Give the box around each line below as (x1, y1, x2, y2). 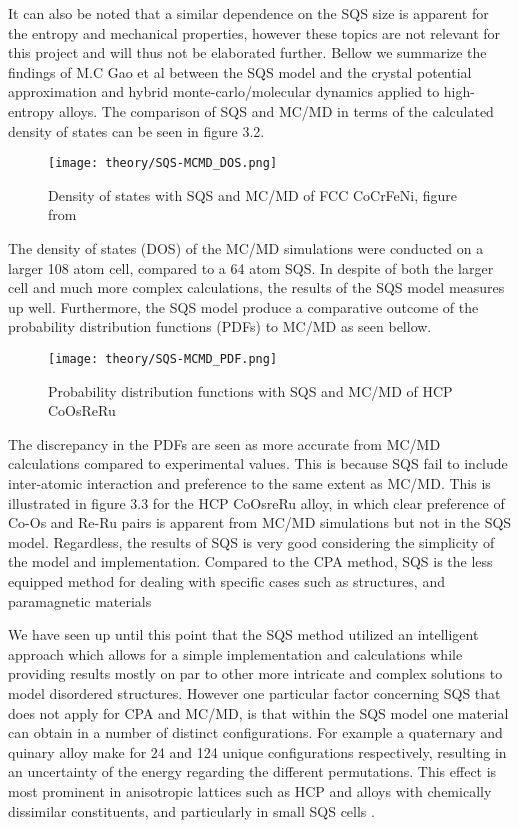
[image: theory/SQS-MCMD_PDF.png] (48, 351, 278, 366)
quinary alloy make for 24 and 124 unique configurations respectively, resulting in (8, 741, 507, 762)
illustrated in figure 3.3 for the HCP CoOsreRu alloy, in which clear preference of (8, 492, 505, 513)
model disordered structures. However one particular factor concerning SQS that (8, 682, 501, 703)
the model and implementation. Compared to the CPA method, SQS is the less (8, 551, 493, 572)
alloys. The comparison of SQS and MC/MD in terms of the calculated (58, 100, 494, 121)
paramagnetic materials (8, 590, 152, 611)
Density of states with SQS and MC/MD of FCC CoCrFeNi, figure (48, 184, 458, 205)
